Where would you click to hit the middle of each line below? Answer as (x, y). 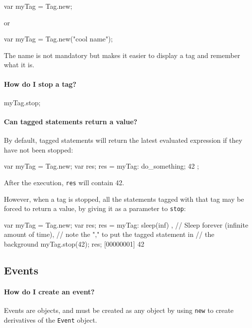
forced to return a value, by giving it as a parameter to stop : (95, 208)
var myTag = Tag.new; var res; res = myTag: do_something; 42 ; (101, 166)
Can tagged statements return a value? (71, 121)
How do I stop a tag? (40, 84)
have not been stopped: (39, 149)
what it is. (19, 65)
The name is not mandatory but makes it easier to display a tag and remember (122, 55)
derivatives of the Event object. (51, 319)
